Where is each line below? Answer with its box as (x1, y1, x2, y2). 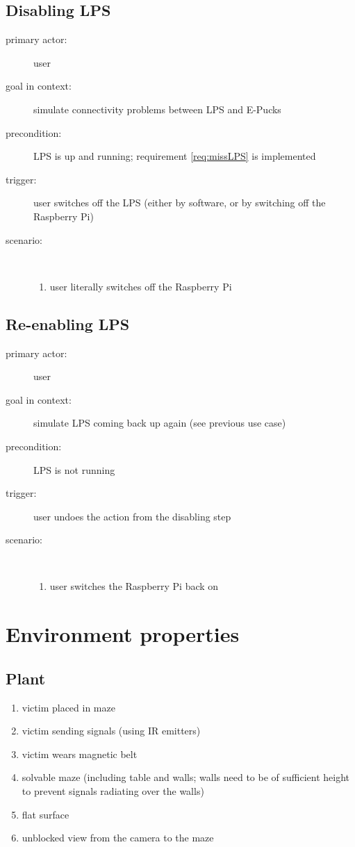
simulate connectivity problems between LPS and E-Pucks (33, 101, 281, 116)
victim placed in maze (22, 700, 115, 714)
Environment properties (6, 620, 240, 648)
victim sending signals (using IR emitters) (22, 723, 201, 738)
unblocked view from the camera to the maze (22, 830, 214, 845)
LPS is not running (33, 462, 115, 477)
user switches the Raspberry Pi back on (49, 579, 219, 593)
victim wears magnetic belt (22, 746, 138, 761)
